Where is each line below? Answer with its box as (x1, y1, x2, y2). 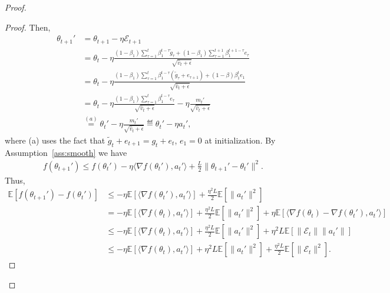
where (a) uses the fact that (5, 134, 105, 146)
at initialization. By (204, 134, 276, 146)
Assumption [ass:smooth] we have (5, 146, 127, 158)
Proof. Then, (5, 21, 51, 33)
